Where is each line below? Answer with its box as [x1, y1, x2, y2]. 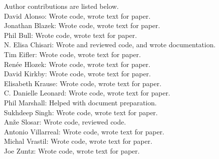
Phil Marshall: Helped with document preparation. [4, 97, 157, 107]
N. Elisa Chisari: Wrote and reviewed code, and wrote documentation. [4, 39, 216, 50]
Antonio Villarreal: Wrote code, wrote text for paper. [4, 126, 164, 136]
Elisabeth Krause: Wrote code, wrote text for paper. [4, 78, 161, 88]
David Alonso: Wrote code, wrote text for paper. [4, 10, 151, 21]
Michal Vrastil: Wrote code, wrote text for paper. [4, 136, 153, 146]
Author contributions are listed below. [4, 1, 119, 11]
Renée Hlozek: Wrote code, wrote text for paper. [4, 59, 151, 69]
